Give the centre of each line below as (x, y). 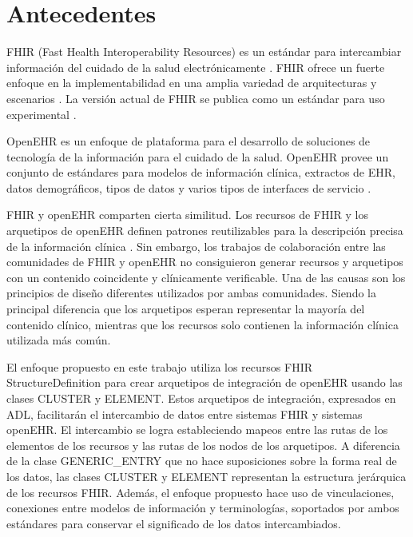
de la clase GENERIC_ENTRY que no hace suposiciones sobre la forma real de (202, 461)
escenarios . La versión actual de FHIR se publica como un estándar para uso (196, 98)
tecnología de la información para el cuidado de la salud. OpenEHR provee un (198, 156)
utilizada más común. (59, 340)
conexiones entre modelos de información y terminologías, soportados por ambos (203, 508)
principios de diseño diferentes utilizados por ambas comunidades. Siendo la (191, 293)
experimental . (42, 114)
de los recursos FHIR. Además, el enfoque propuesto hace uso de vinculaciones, (201, 492)
